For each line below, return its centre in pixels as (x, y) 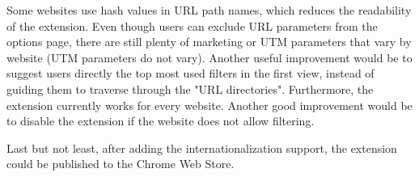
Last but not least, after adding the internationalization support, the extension (202, 147)
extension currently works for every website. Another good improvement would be (209, 105)
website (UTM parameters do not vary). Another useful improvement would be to (209, 57)
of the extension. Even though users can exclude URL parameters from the (192, 25)
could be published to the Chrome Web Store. (121, 164)
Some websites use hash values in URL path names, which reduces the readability (209, 10)
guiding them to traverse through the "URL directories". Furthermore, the (190, 88)
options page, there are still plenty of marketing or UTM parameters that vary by (209, 42)
